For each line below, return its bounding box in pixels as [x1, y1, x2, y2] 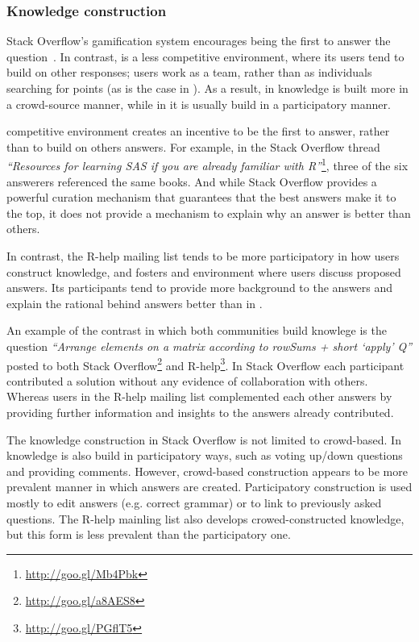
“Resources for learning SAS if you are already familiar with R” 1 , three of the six [6, 155, 409, 174]
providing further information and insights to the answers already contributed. [6, 404, 394, 420]
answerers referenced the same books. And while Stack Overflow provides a [6, 173, 377, 190]
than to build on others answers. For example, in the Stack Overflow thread [6, 138, 380, 155]
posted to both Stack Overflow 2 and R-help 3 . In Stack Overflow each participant [6, 354, 404, 373]
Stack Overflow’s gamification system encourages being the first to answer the [6, 32, 391, 49]
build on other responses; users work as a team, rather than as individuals [6, 64, 372, 81]
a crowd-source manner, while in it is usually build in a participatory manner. [6, 95, 391, 112]
